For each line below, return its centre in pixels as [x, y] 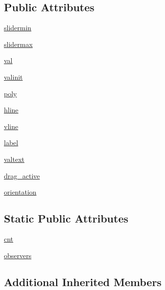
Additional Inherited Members [83, 281]
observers [18, 255]
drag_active [22, 175]
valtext [14, 159]
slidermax [18, 44]
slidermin [18, 28]
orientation [20, 192]
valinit [13, 77]
